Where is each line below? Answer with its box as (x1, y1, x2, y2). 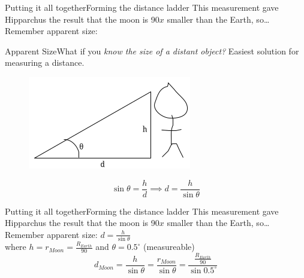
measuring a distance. (5, 56, 85, 69)
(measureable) (143, 240, 195, 253)
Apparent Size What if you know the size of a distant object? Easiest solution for (5, 44, 299, 57)
